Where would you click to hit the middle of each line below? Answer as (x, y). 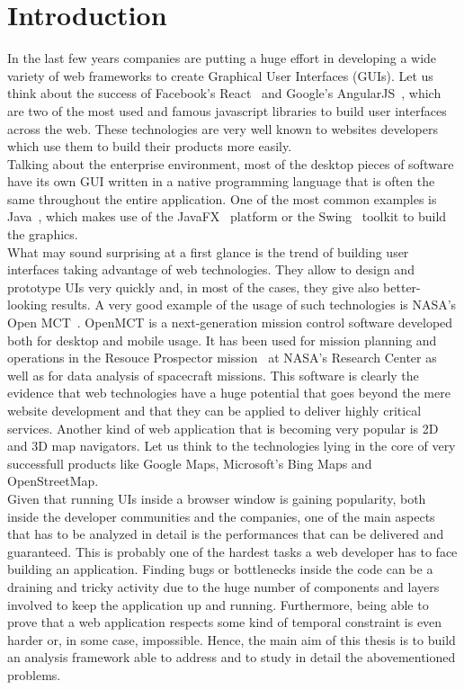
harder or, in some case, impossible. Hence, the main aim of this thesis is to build (232, 639)
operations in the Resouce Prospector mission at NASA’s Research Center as (222, 358)
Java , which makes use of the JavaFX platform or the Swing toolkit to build (227, 216)
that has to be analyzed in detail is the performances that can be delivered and (226, 534)
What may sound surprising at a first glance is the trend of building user (208, 251)
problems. (34, 674)
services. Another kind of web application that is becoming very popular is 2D (223, 428)
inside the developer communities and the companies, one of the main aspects (221, 516)
